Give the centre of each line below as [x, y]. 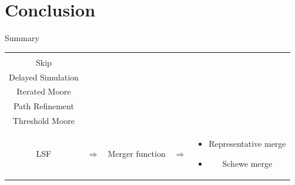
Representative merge [247, 143]
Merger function [137, 153]
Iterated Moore [44, 91]
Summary [22, 38]
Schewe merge [247, 163]
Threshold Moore [43, 121]
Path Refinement [43, 106]
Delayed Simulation [44, 77]
